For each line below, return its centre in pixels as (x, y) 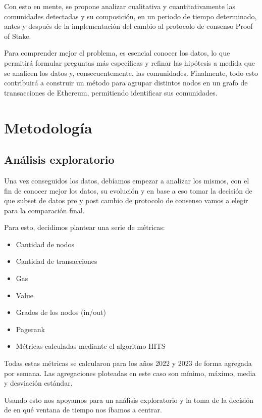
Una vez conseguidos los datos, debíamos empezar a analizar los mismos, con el (127, 180)
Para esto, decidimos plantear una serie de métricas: (85, 227)
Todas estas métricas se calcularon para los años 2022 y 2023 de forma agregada (128, 363)
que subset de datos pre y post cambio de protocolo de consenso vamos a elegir (126, 200)
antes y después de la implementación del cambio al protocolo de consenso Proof (128, 26)
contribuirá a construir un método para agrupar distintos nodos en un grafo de (126, 83)
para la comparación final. (44, 210)
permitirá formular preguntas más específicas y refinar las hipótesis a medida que (130, 62)
